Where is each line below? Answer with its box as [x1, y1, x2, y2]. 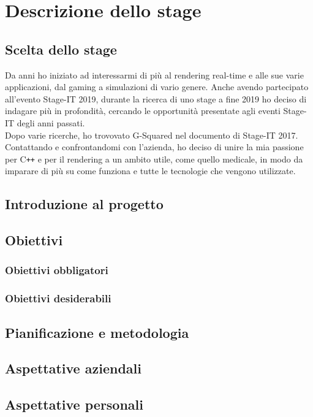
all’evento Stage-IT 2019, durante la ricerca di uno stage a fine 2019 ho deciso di [5, 92, 307, 105]
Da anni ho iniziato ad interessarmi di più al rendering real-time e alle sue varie [5, 68, 304, 81]
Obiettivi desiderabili [5, 291, 111, 306]
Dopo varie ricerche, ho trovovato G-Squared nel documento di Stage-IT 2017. [5, 128, 298, 141]
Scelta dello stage [5, 39, 117, 58]
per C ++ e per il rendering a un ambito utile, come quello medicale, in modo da [5, 152, 303, 165]
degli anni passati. [17, 116, 85, 129]
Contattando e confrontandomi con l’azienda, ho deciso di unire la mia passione [5, 140, 304, 153]
